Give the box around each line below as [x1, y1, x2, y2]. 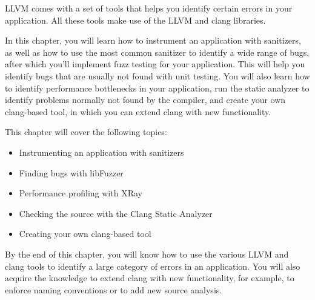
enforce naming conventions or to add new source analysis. [5, 283, 222, 296]
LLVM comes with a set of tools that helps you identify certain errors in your [5, 2, 293, 14]
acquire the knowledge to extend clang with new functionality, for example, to [5, 272, 294, 284]
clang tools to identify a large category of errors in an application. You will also [5, 259, 300, 272]
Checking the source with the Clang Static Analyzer [19, 207, 213, 219]
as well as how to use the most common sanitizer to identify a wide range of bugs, [5, 45, 310, 58]
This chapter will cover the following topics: [5, 125, 167, 138]
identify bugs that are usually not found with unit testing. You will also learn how [5, 69, 310, 82]
